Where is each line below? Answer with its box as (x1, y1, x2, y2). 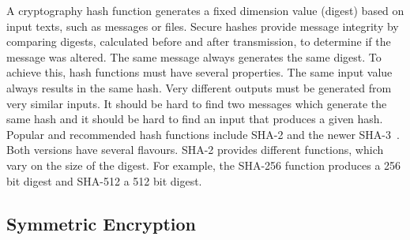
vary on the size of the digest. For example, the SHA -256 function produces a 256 (6, 156, 401, 173)
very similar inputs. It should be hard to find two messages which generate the (6, 95, 387, 111)
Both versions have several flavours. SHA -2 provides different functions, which (6, 141, 384, 158)
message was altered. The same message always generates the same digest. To (6, 48, 382, 65)
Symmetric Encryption (6, 211, 197, 235)
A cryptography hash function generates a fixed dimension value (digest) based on (6, 2, 404, 18)
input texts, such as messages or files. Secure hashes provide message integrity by (6, 17, 399, 34)
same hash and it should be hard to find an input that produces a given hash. (6, 111, 383, 127)
